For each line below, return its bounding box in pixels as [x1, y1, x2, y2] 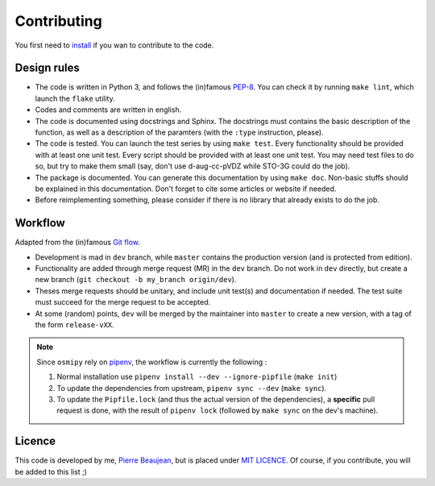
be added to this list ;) [14, 467, 88, 476]
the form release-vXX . [35, 320, 114, 330]
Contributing [14, 12, 102, 30]
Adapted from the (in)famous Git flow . [14, 238, 141, 247]
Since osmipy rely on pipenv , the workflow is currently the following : [36, 357, 267, 367]
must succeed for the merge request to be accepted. [35, 297, 211, 307]
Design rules [14, 61, 81, 75]
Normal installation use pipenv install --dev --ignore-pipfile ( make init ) [56, 372, 338, 382]
